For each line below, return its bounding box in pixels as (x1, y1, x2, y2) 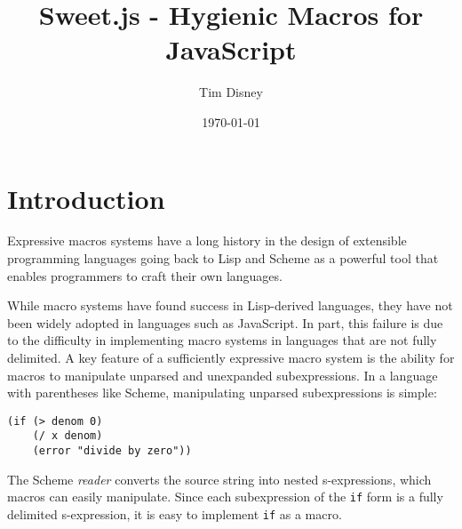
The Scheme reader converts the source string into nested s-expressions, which (7, 469, 432, 488)
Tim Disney (199, 83, 263, 101)
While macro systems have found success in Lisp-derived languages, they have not (7, 296, 453, 315)
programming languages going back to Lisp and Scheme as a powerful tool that (7, 249, 439, 268)
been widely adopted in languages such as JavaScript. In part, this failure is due (7, 313, 443, 332)
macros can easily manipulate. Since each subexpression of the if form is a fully (7, 487, 443, 506)
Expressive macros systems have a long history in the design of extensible (7, 231, 407, 250)
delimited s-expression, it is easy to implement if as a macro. (7, 505, 342, 523)
